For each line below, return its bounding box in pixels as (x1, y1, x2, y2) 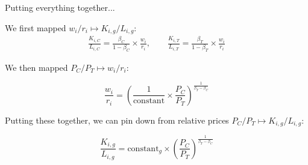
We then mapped (5, 61, 68, 73)
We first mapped (5, 21, 66, 34)
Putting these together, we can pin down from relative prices (5, 113, 229, 126)
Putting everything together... (5, 1, 115, 13)
